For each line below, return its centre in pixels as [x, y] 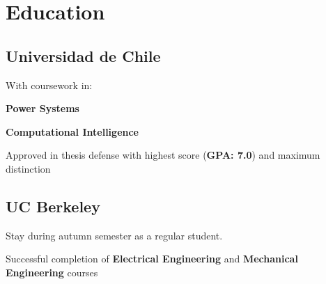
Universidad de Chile [83, 55]
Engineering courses [52, 272]
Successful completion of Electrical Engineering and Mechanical [152, 259]
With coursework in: [49, 85]
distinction [28, 168]
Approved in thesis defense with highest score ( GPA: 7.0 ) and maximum [163, 155]
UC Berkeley [53, 206]
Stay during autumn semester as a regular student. [114, 235]
